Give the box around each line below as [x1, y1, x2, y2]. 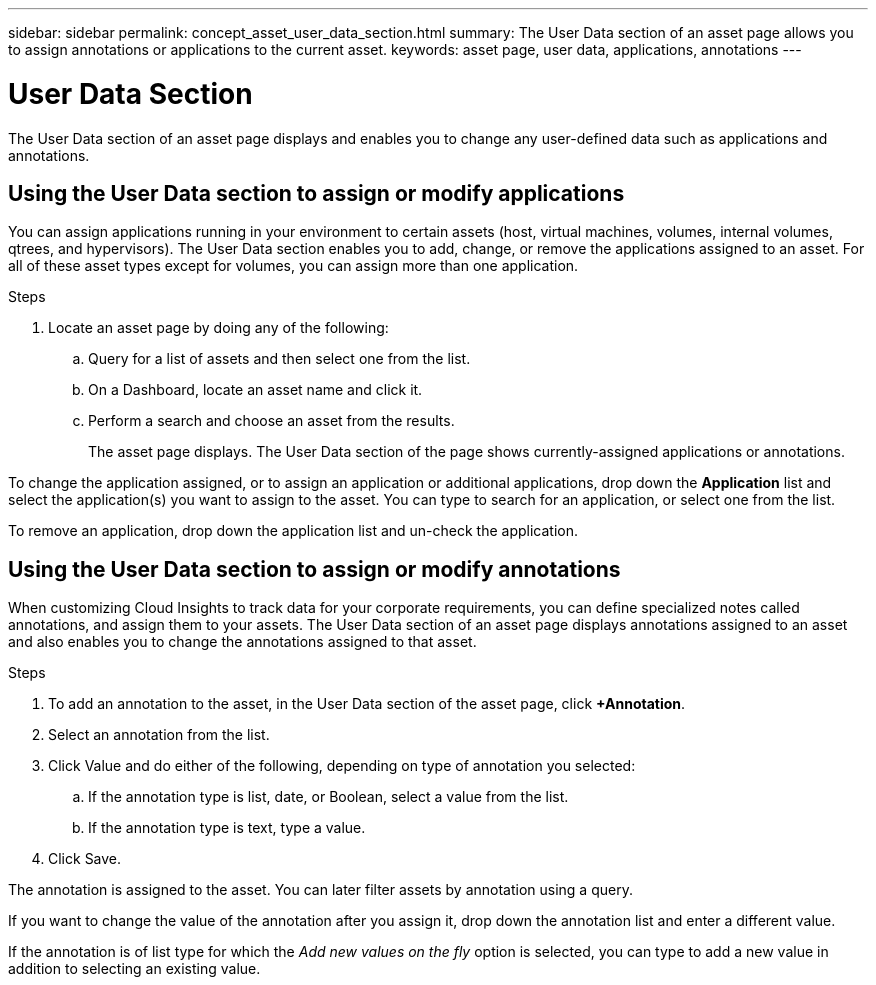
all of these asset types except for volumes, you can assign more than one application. [8, 257, 579, 275]
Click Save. [48, 850, 122, 868]
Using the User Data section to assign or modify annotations [8, 556, 621, 582]
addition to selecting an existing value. [8, 960, 261, 978]
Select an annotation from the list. [48, 726, 270, 744]
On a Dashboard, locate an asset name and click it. [88, 381, 423, 399]
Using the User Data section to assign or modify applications [8, 180, 625, 206]
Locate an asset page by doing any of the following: [48, 319, 389, 337]
